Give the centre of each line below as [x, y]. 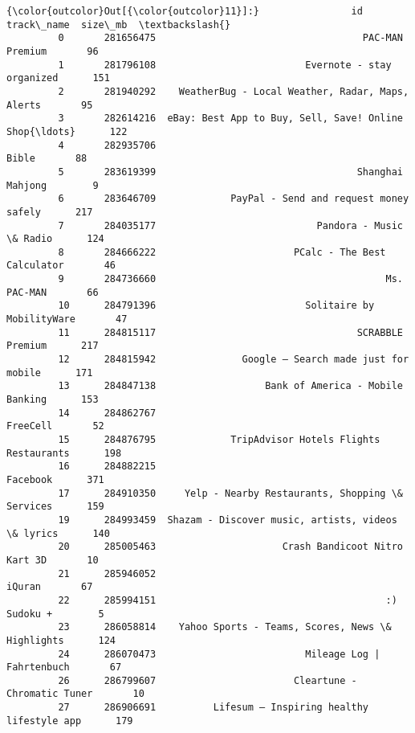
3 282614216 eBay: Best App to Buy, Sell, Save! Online [230, 119]
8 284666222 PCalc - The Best [222, 252]
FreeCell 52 [55, 426]
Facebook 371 [55, 479]
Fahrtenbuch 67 [64, 667]
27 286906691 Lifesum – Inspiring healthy [214, 708]
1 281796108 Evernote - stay [225, 65]
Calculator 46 [61, 266]
